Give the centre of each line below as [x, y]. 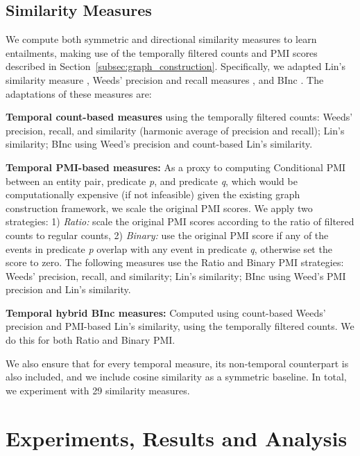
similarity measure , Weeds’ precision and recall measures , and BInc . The [165, 79]
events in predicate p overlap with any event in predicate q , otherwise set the [169, 248]
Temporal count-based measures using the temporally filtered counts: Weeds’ [179, 117]
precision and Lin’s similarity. [68, 289]
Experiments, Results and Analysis [177, 438]
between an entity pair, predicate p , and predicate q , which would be [152, 181]
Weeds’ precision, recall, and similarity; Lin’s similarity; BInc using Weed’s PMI [176, 275]
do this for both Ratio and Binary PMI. [91, 340]
